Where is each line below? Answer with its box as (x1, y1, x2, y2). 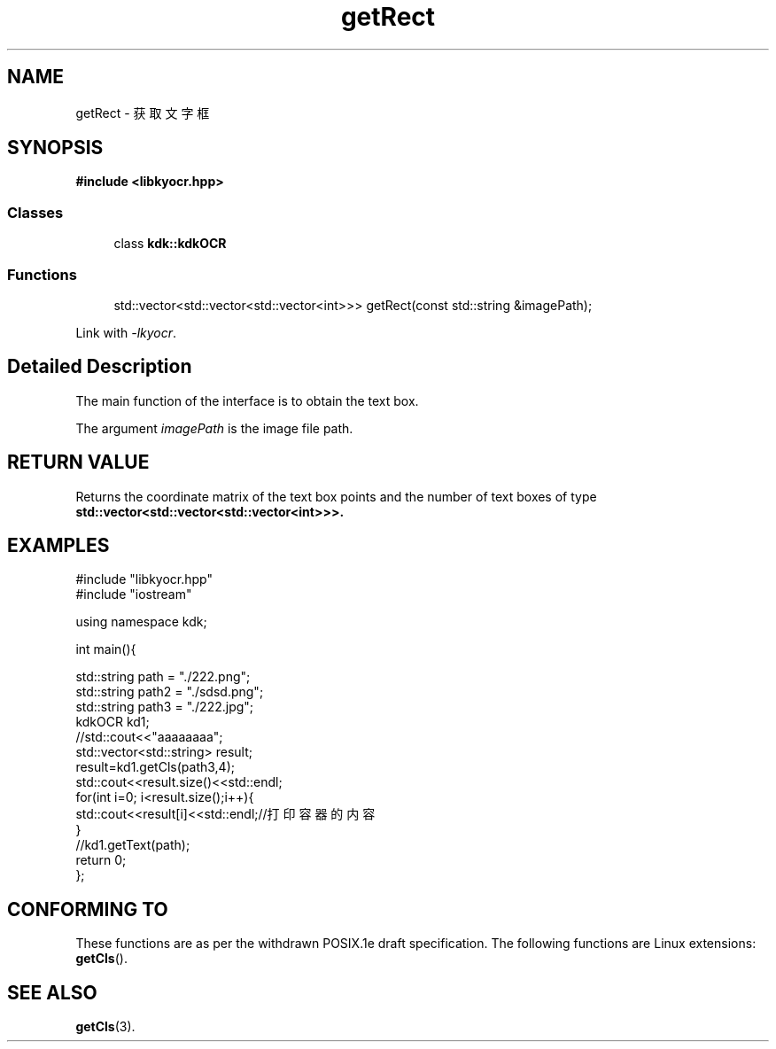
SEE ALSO (7, 981, 97, 1004)
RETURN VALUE (7, 451, 150, 474)
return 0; (75, 852, 127, 868)
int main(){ (75, 641, 136, 657)
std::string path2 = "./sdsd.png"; (75, 684, 264, 700)
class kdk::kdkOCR (113, 236, 227, 252)
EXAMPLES (7, 534, 110, 557)
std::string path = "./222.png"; (75, 669, 251, 685)
